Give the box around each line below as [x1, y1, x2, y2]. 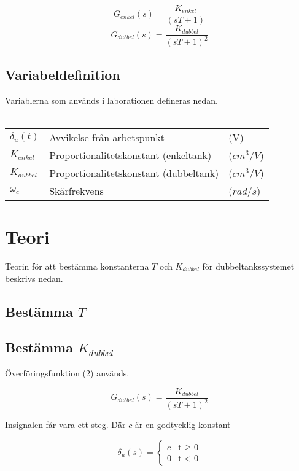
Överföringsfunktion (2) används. [5, 367, 130, 380]
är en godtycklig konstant [134, 418, 231, 431]
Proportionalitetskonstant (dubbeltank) [49, 165, 219, 180]
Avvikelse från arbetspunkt [49, 130, 165, 144]
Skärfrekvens [49, 183, 104, 198]
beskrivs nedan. [5, 271, 63, 284]
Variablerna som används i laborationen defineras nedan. [5, 93, 218, 106]
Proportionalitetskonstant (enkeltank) [49, 147, 212, 162]
